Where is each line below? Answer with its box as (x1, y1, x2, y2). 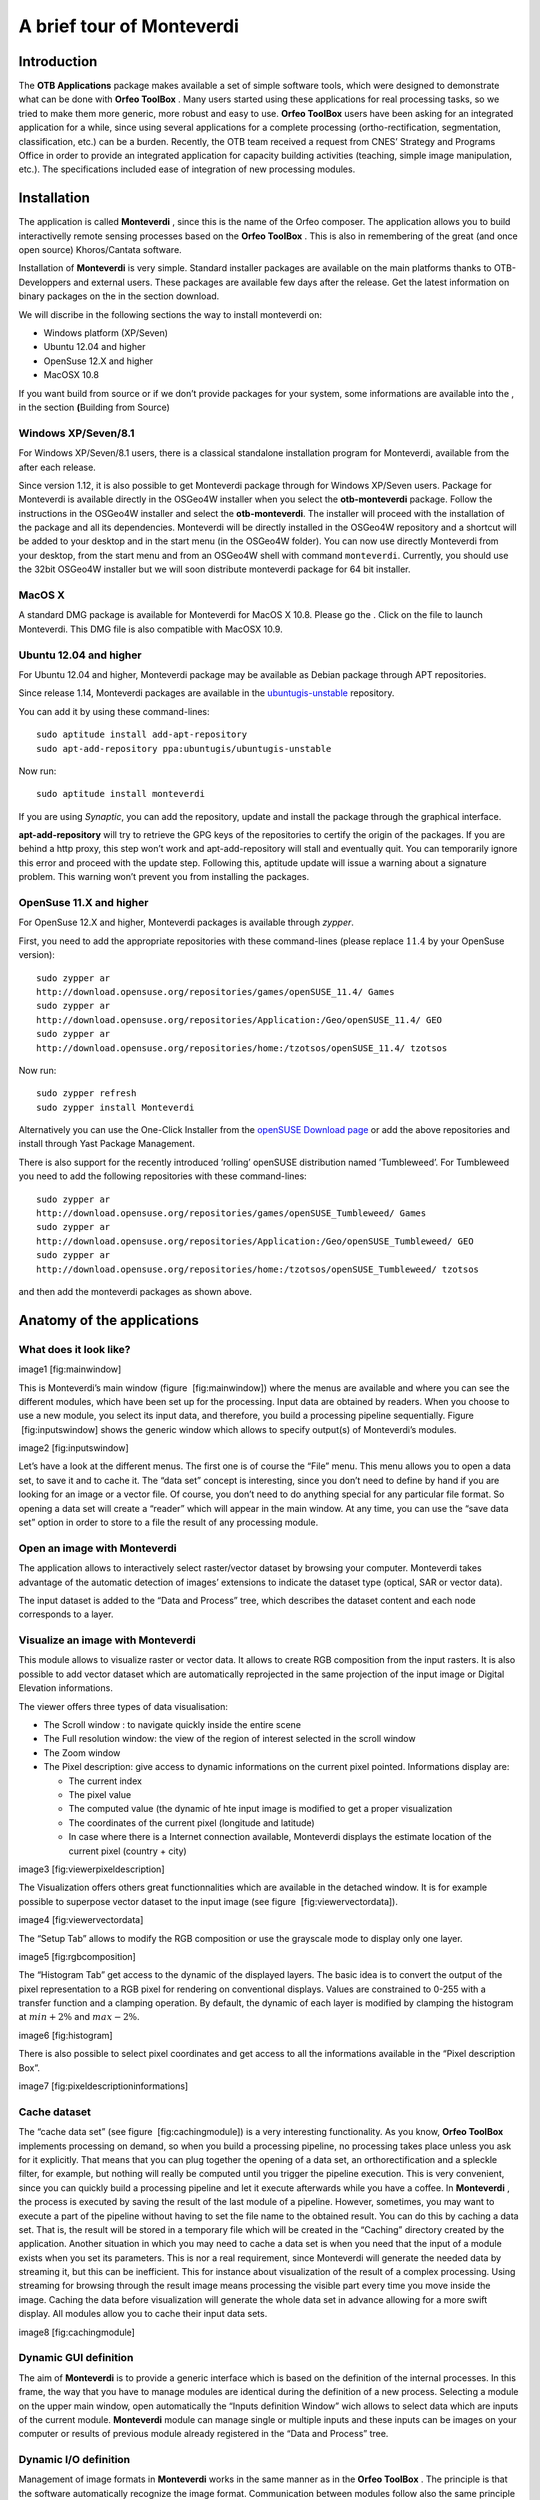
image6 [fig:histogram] (18, 2029, 114, 2041)
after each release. (18, 461, 97, 473)
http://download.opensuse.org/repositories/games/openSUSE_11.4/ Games (36, 986, 395, 997)
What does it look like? (18, 1342, 131, 1356)
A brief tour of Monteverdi (18, 15, 240, 37)
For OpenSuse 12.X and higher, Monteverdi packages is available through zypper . (18, 916, 355, 929)
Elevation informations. (18, 1682, 114, 1694)
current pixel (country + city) (68, 1845, 187, 1857)
